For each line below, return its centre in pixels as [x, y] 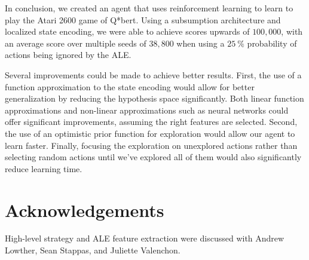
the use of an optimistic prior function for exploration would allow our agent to [150, 133]
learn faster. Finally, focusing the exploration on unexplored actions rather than [151, 145]
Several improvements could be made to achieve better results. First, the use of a [153, 74]
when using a [201, 43]
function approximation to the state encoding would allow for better [130, 86]
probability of [272, 43]
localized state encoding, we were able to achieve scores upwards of [127, 31]
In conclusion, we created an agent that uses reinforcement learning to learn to [149, 8]
